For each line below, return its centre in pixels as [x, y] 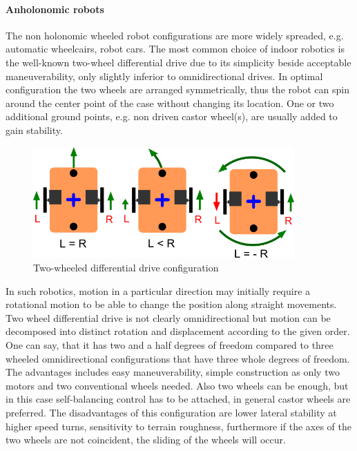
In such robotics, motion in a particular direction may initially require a [158, 290]
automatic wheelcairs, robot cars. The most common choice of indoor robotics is [175, 49]
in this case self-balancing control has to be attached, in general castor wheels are [178, 399]
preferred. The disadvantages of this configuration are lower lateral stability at [171, 412]
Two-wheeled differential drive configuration [126, 268]
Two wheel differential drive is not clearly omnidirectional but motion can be [168, 317]
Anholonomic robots [55, 9]
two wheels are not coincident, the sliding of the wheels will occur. [146, 440]
